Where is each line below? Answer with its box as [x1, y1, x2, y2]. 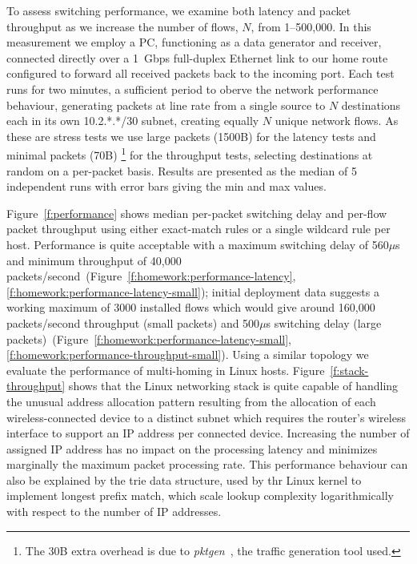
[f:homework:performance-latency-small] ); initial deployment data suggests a [6, 283, 379, 300]
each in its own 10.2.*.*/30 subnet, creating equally [6, 112, 259, 129]
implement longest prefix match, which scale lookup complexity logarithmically [6, 487, 395, 504]
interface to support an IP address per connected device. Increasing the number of [6, 425, 410, 441]
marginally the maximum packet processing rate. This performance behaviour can [6, 456, 408, 473]
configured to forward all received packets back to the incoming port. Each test [6, 65, 395, 82]
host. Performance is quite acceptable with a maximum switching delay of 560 [6, 236, 389, 252]
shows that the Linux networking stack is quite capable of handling [68, 377, 399, 394]
